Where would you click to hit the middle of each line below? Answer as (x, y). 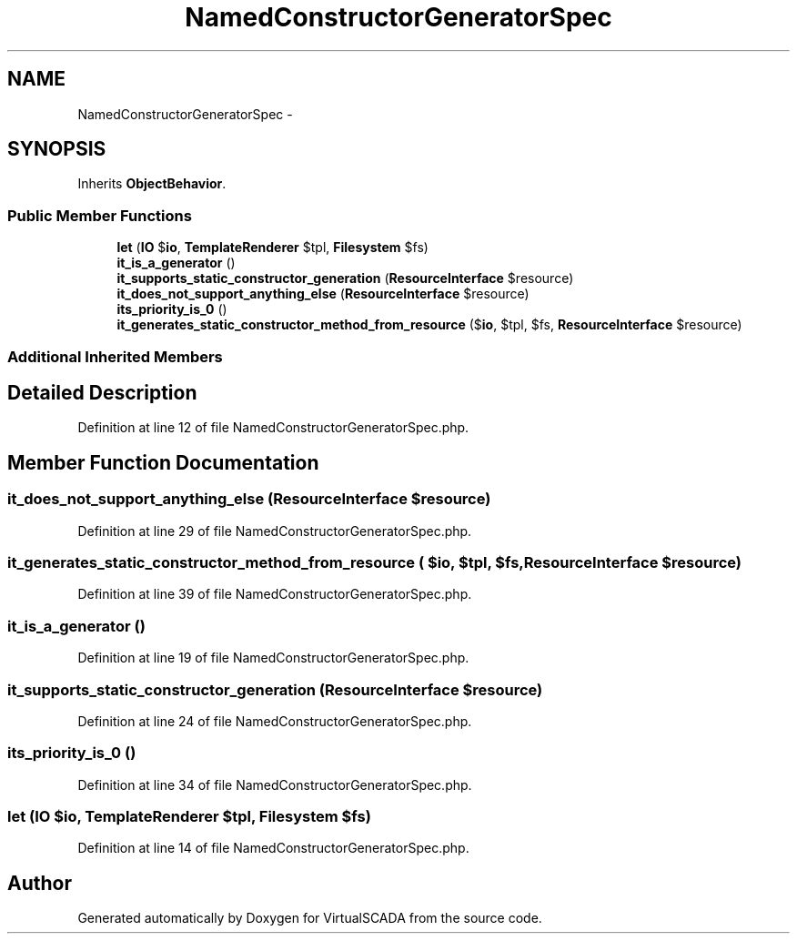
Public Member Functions (100, 215)
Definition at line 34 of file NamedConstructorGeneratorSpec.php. (275, 784)
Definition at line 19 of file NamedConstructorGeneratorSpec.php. (273, 658)
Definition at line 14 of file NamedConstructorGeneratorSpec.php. (273, 848)
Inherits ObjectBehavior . (152, 184)
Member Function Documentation (163, 462)
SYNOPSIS (57, 149)
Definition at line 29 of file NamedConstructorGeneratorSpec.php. (275, 531)
